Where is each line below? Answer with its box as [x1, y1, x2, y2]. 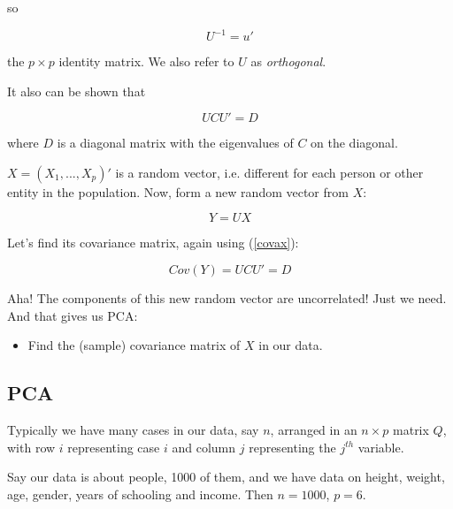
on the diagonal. [311, 133, 398, 152]
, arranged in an [270, 421, 357, 439]
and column [172, 437, 236, 456]
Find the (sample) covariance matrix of [27, 336, 241, 354]
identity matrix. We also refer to [58, 52, 234, 71]
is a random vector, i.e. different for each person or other [115, 163, 424, 181]
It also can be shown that [7, 81, 146, 100]
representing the [249, 437, 336, 456]
